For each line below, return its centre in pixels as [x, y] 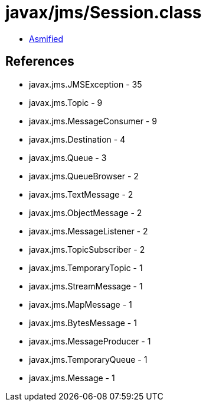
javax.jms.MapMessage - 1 [81, 304]
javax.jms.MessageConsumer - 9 [93, 121]
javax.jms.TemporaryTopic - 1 [86, 268]
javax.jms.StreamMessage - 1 [86, 286]
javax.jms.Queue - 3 [68, 157]
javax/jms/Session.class [104, 12]
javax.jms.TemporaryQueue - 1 [88, 359]
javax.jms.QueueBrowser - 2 [84, 176]
